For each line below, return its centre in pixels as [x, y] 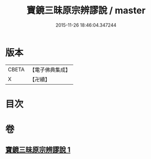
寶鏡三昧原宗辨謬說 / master [86, 11]
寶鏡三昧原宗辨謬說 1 [38, 150]
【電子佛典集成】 [50, 70]
